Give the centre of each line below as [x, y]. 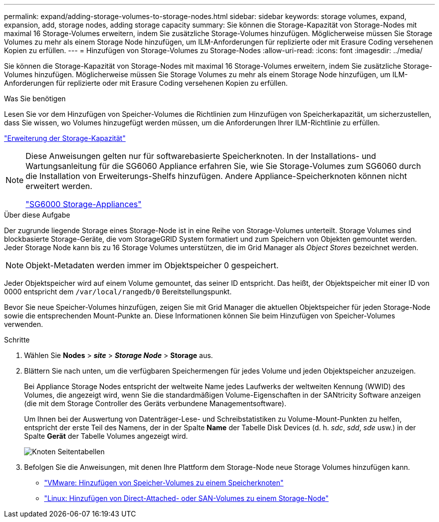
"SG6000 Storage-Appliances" [84, 204]
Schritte [17, 340]
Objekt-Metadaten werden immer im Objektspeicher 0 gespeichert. [152, 265]
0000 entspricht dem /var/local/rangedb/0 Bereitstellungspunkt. [118, 292]
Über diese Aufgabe [37, 215]
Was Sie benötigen [35, 99]
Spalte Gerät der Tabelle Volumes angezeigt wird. [106, 436]
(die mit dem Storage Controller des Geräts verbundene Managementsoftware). [155, 403]
